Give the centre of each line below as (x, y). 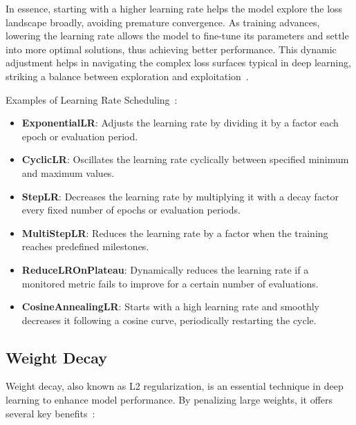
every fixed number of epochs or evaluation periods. (131, 210)
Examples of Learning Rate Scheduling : (92, 99)
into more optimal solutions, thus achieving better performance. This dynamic (171, 49)
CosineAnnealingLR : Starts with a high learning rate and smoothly (171, 306)
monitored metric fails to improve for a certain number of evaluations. (170, 283)
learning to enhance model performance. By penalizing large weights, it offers (169, 400)
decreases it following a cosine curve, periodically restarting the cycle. (169, 320)
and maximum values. (68, 172)
